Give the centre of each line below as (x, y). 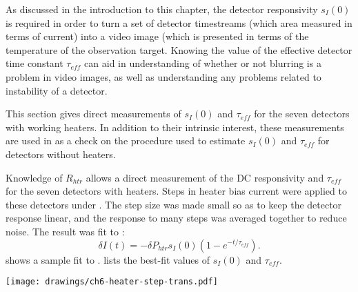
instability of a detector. (57, 90)
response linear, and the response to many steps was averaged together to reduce (176, 218)
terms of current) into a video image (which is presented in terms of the (157, 36)
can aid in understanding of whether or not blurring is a (203, 63)
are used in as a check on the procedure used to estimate (126, 140)
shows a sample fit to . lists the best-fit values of (108, 259)
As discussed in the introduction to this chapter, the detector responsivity (162, 9)
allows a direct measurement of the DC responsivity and (205, 177)
